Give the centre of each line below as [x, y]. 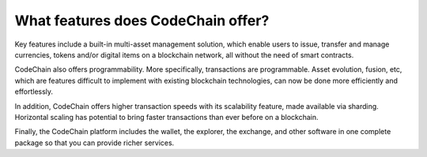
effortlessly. [34, 92]
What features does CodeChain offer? [142, 21]
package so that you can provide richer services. [94, 143]
